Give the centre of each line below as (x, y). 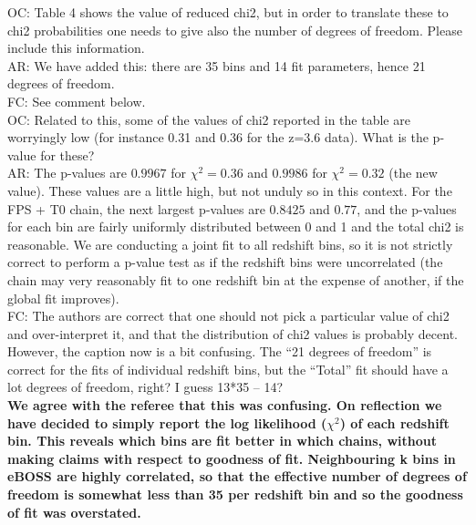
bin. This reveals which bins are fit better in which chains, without (222, 441)
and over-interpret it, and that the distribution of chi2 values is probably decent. (233, 333)
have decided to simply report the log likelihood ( (167, 422)
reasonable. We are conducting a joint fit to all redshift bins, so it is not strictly (230, 244)
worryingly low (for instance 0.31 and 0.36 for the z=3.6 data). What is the (218, 137)
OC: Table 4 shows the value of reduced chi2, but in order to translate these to (228, 12)
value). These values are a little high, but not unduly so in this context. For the (230, 190)
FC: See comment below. (77, 101)
